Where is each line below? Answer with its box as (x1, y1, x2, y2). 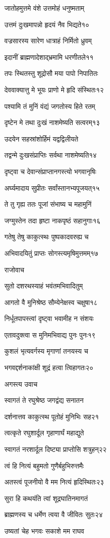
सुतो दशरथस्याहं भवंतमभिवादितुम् (4, 281, 83, 291)
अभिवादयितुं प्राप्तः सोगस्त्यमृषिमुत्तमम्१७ (4, 248, 98, 258)
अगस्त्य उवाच (4, 378, 38, 389)
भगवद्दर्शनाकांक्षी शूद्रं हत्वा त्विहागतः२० (4, 362, 94, 373)
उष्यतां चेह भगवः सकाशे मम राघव (4, 526, 84, 536)
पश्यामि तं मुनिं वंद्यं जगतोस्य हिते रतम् (4, 101, 95, 111)
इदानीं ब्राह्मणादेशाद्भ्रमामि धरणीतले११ (4, 52, 94, 62)
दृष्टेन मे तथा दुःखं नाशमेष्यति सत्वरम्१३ (4, 117, 100, 127)
